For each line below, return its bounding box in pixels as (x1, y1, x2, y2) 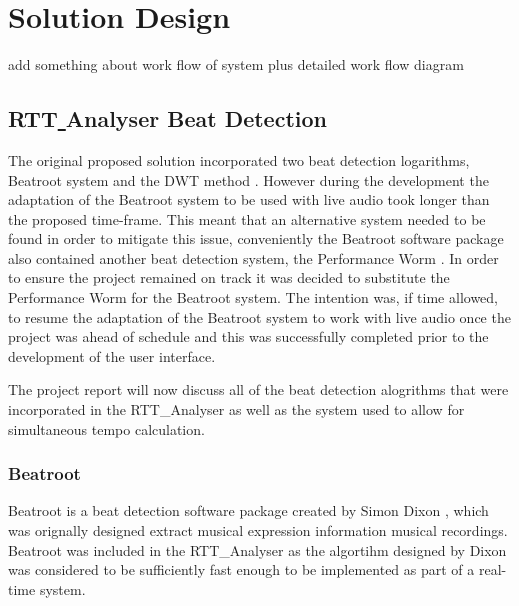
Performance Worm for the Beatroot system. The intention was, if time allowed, (8, 287, 498, 308)
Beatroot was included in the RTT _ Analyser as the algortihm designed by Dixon (8, 539, 507, 560)
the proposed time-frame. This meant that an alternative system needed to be (8, 208, 486, 229)
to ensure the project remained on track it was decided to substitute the (8, 267, 450, 288)
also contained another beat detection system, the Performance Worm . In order (8, 247, 499, 268)
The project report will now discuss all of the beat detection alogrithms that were (8, 379, 509, 400)
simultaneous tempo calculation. (8, 418, 205, 439)
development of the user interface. (8, 345, 216, 366)
